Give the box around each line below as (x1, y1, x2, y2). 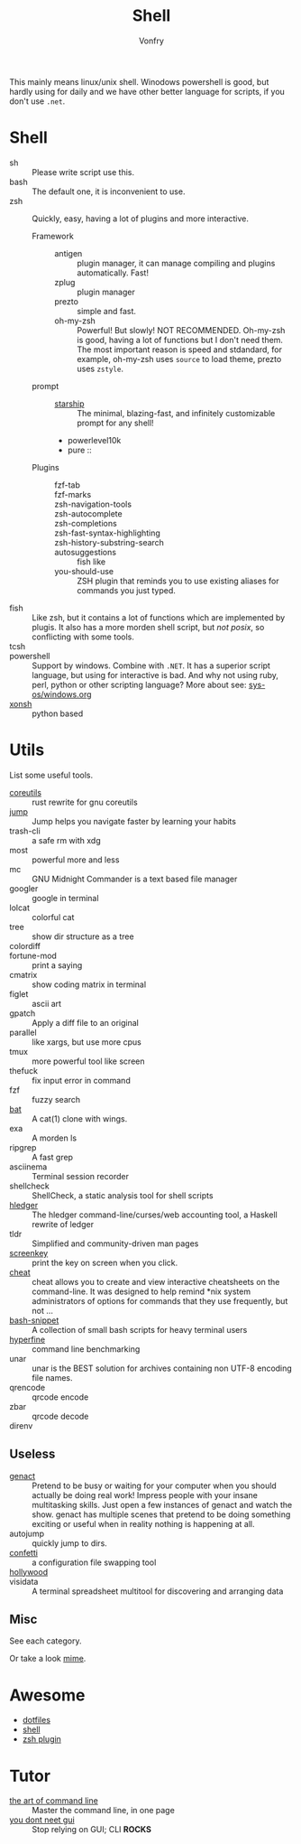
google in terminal (32, 892, 99, 903)
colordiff (9, 940, 41, 951)
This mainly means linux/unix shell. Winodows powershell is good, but (9, 76, 269, 87)
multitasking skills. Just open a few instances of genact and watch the (32, 1499, 293, 1510)
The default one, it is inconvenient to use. (32, 186, 186, 197)
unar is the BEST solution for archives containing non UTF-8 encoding (32, 1363, 293, 1374)
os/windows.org (32, 688, 92, 700)
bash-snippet (9, 1315, 59, 1326)
